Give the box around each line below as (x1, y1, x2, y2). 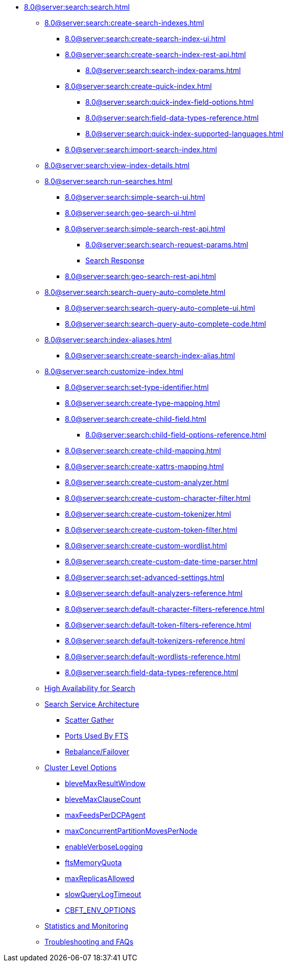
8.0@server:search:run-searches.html (44, 177, 173, 186)
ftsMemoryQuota (65, 858, 122, 867)
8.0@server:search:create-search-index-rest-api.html (65, 50, 246, 59)
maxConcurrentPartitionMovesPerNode (65, 826, 198, 835)
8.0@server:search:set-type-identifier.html (65, 383, 209, 392)
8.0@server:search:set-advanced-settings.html (65, 573, 225, 582)
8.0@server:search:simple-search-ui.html (65, 193, 205, 201)
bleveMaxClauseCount (65, 795, 141, 803)
